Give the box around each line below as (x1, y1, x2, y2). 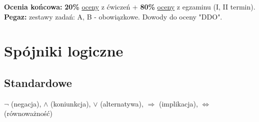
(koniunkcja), (50, 98, 91, 108)
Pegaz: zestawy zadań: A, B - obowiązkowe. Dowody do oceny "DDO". (4, 11, 222, 21)
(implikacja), (159, 98, 198, 108)
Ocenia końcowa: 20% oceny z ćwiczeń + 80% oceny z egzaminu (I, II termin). (4, 1, 255, 11)
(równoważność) (4, 108, 52, 118)
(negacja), (11, 98, 41, 108)
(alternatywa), (100, 98, 143, 108)
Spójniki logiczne (4, 40, 123, 61)
